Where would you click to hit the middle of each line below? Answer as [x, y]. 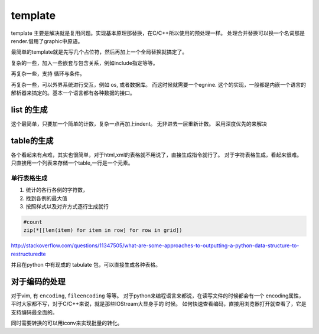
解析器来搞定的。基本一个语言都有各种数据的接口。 [73, 93]
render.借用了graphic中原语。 [47, 41]
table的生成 [32, 141]
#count [33, 222]
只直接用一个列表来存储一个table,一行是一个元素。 [72, 163]
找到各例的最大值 [46, 198]
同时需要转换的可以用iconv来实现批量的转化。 [67, 323]
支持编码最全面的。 [34, 312]
